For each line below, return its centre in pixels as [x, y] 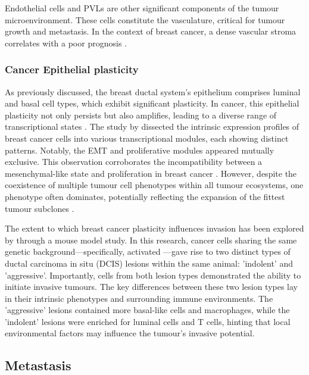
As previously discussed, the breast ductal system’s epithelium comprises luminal [153, 91]
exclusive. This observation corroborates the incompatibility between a [134, 162]
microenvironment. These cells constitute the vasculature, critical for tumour [145, 19]
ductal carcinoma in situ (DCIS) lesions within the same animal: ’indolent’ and [149, 263]
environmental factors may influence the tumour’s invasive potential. [130, 333]
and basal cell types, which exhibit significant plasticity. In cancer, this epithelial [152, 103]
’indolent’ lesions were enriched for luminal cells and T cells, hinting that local [148, 321]
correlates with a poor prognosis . [66, 43]
